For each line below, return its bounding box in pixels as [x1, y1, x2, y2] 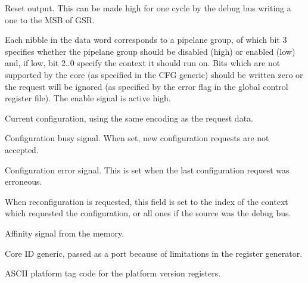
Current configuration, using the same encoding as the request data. [5, 111, 253, 124]
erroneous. [5, 175, 42, 188]
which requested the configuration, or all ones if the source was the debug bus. [5, 207, 291, 219]
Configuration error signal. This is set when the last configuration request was [5, 163, 290, 176]
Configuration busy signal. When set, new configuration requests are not [5, 132, 269, 144]
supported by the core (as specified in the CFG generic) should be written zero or [5, 68, 303, 80]
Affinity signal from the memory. [5, 226, 125, 239]
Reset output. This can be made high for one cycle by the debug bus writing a [5, 2, 291, 14]
